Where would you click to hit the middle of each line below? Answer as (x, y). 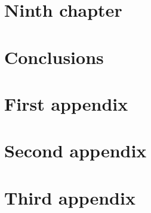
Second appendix (75, 150)
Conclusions (54, 57)
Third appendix (70, 197)
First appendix (66, 103)
